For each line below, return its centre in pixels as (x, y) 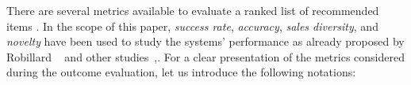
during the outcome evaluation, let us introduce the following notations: (181, 72)
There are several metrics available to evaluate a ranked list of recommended (193, 10)
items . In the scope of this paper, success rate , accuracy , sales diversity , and (192, 26)
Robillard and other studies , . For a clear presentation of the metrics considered (205, 56)
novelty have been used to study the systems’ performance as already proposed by (205, 41)
